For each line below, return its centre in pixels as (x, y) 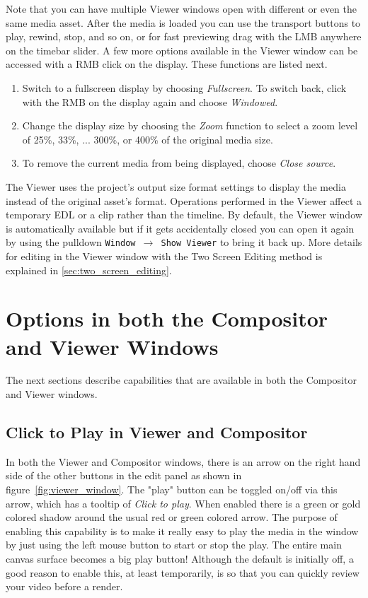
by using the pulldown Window (71, 242)
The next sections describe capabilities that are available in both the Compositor (181, 380)
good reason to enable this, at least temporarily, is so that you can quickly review (183, 572)
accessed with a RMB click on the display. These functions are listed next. (167, 64)
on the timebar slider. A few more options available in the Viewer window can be (182, 50)
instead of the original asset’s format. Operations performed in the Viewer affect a (184, 200)
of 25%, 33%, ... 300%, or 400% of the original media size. (148, 139)
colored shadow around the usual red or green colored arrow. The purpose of (172, 517)
